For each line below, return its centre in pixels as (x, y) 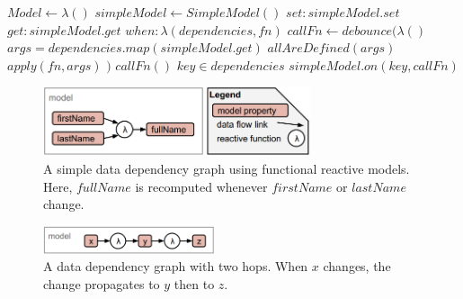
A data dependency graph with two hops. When (176, 266)
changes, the (357, 266)
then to (194, 284)
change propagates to (102, 284)
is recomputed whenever (201, 186)
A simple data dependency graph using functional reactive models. (227, 168)
